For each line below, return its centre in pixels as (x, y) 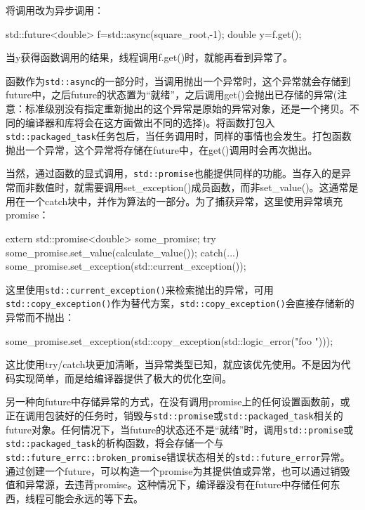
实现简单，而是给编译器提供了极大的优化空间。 (123, 378)
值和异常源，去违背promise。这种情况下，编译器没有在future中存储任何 (168, 484)
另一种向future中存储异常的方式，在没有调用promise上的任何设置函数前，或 (178, 401)
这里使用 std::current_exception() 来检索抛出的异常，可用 (140, 289)
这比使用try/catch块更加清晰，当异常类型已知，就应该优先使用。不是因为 (173, 364)
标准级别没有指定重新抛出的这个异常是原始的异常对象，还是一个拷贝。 (187, 109)
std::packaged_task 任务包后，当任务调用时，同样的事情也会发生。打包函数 (179, 136)
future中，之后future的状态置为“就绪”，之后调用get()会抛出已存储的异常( (172, 94)
